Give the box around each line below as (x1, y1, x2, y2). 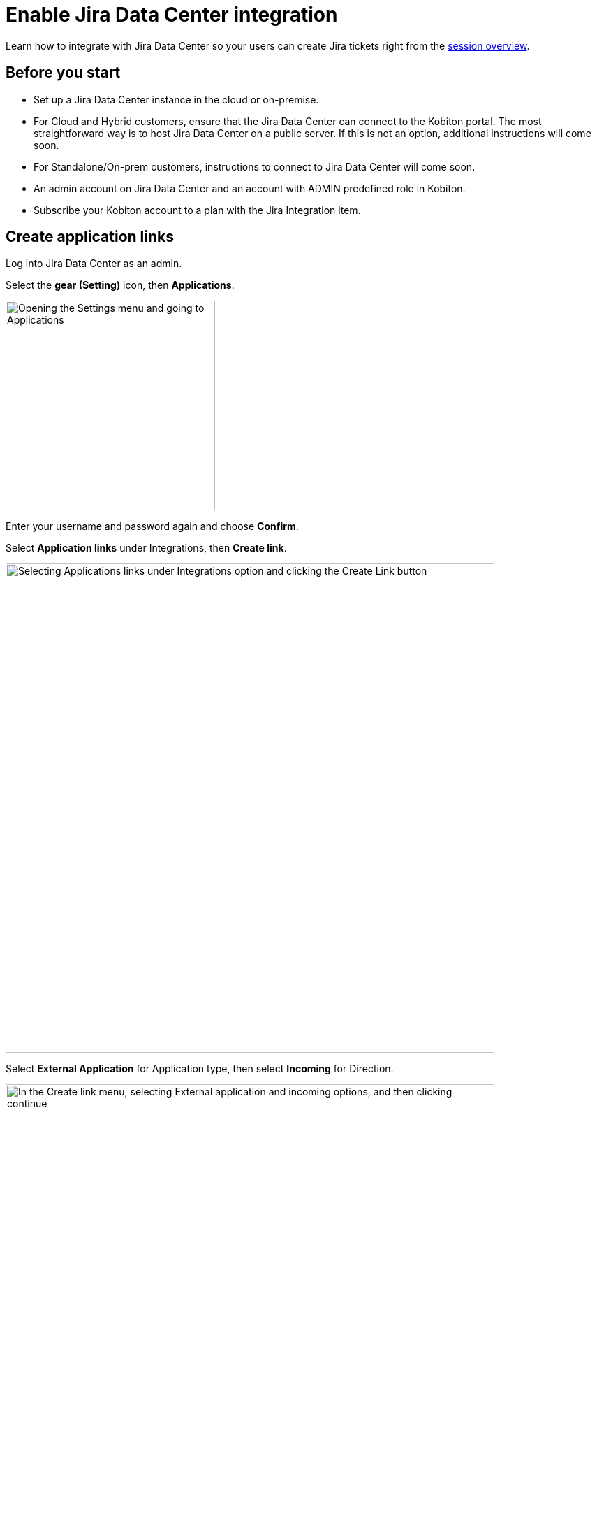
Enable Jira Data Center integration (6, 3, 338, 27)
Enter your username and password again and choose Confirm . (6, 520, 299, 533)
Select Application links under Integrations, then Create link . (6, 542, 287, 554)
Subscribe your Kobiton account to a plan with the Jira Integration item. (34, 203, 361, 216)
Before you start (6, 64, 121, 82)
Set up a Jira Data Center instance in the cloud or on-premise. (34, 93, 319, 106)
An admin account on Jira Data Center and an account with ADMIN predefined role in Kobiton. (34, 182, 466, 194)
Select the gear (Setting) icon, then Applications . (6, 279, 235, 292)
